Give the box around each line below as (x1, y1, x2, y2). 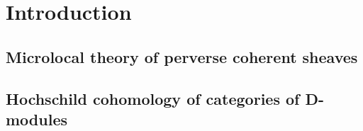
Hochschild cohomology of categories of (6, 87, 300, 109)
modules (6, 108, 68, 130)
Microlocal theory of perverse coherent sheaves (6, 45, 358, 67)
